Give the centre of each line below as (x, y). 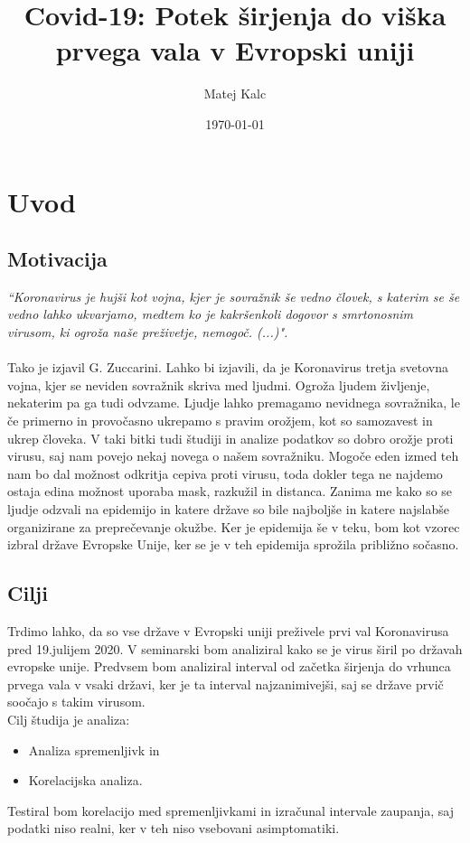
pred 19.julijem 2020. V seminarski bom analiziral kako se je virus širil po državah (235, 648)
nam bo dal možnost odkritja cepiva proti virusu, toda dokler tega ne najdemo (225, 473)
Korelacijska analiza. (85, 780)
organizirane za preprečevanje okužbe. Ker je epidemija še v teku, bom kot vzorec (234, 526)
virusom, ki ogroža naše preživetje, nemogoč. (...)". (148, 332)
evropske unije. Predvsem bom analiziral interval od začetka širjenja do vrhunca (229, 666)
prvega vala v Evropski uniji (235, 50)
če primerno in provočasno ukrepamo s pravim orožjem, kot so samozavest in (220, 421)
